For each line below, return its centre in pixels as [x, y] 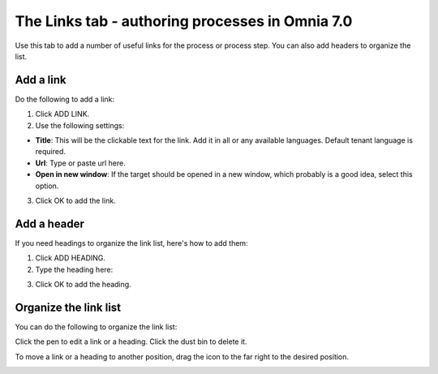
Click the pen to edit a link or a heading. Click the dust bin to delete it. [131, 342]
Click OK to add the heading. [83, 285]
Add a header [50, 224]
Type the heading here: [74, 269]
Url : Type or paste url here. [80, 163]
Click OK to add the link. [76, 200]
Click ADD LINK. [62, 114]
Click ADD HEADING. [70, 258]
